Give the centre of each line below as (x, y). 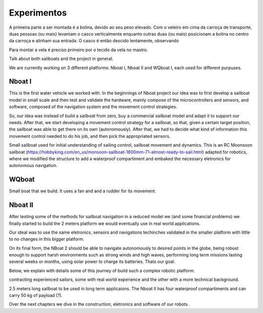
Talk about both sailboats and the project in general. (61, 59)
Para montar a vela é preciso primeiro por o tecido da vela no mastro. (78, 50)
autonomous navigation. (33, 166)
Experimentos (38, 13)
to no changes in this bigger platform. (47, 239)
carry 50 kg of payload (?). (36, 295)
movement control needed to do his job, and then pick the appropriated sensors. (90, 136)
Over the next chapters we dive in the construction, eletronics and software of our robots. (99, 304)
